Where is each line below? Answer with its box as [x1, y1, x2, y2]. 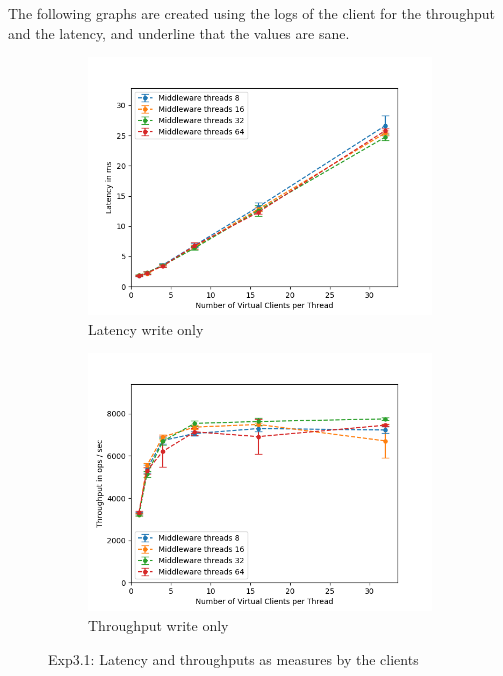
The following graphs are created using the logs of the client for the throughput [8, 3, 495, 23]
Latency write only [88, 318, 204, 339]
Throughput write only [88, 614, 229, 635]
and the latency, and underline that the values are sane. [8, 22, 350, 43]
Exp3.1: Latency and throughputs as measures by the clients [48, 648, 419, 669]
